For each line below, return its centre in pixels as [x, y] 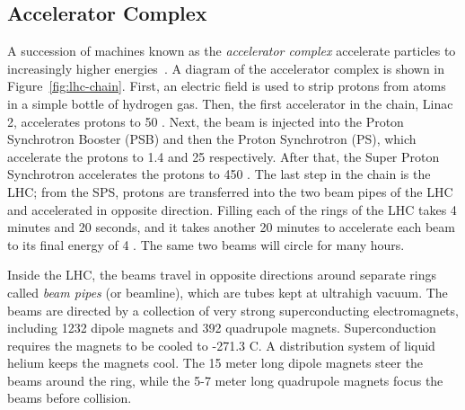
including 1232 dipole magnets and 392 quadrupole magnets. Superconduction [222, 328]
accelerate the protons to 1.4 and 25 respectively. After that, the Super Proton [224, 156]
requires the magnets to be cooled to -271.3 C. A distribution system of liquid [221, 345]
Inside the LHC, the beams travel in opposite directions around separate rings [222, 275]
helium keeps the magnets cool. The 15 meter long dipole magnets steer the [215, 363]
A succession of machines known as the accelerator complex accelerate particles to [232, 51]
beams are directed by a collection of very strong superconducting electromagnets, [233, 310]
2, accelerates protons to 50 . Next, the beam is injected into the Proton [206, 121]
